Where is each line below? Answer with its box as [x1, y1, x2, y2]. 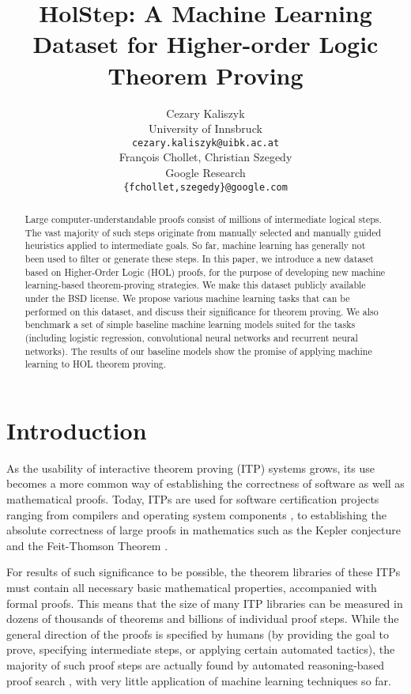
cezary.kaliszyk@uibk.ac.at [131, 137, 280, 149]
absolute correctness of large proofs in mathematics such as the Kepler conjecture [6, 522, 401, 538]
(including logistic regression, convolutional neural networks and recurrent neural [25, 330, 358, 344]
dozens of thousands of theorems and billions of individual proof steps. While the [6, 610, 399, 627]
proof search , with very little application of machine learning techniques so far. [6, 672, 391, 688]
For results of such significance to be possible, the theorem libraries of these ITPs [6, 564, 401, 580]
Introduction [6, 413, 147, 446]
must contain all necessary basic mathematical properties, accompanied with [6, 579, 377, 595]
